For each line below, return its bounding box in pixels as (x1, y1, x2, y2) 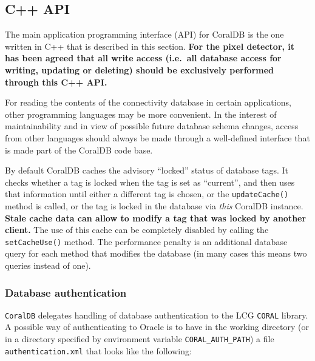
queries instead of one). (5, 259, 91, 272)
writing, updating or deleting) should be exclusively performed (5, 63, 274, 76)
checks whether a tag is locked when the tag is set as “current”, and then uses (5, 175, 295, 188)
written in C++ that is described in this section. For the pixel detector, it (5, 39, 295, 52)
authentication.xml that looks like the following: (5, 344, 192, 357)
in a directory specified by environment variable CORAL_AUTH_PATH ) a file (5, 332, 274, 345)
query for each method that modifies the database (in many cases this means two (5, 247, 307, 260)
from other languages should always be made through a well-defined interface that (5, 131, 310, 144)
